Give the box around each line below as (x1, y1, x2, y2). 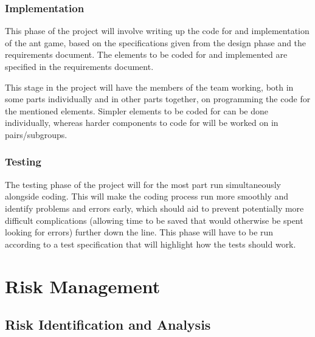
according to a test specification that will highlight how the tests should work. (5, 237, 296, 250)
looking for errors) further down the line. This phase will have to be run (5, 226, 274, 238)
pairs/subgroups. (5, 128, 67, 141)
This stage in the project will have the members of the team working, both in (5, 80, 294, 93)
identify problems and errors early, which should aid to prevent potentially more (5, 201, 304, 214)
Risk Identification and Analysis (5, 315, 211, 334)
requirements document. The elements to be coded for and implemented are (5, 48, 288, 61)
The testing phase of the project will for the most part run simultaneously (5, 178, 281, 190)
